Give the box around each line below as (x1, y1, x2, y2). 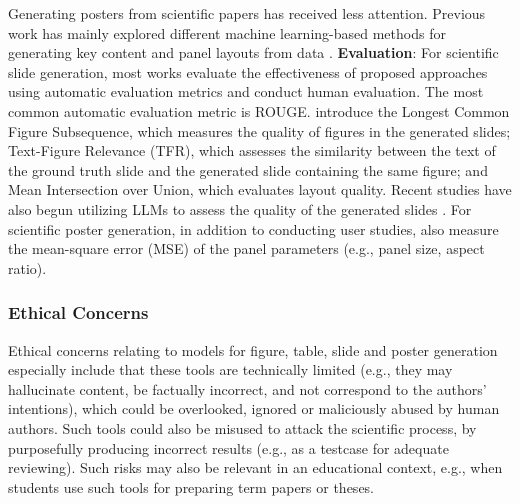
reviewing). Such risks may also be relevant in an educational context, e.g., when (8, 457, 503, 478)
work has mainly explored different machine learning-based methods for (8, 22, 446, 43)
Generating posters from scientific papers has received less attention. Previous (8, 3, 486, 23)
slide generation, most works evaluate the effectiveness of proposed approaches (8, 61, 488, 82)
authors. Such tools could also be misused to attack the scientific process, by (8, 417, 477, 438)
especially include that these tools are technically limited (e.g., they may (8, 359, 453, 380)
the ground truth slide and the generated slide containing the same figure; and (8, 159, 488, 180)
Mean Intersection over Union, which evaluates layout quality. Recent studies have (8, 179, 512, 200)
